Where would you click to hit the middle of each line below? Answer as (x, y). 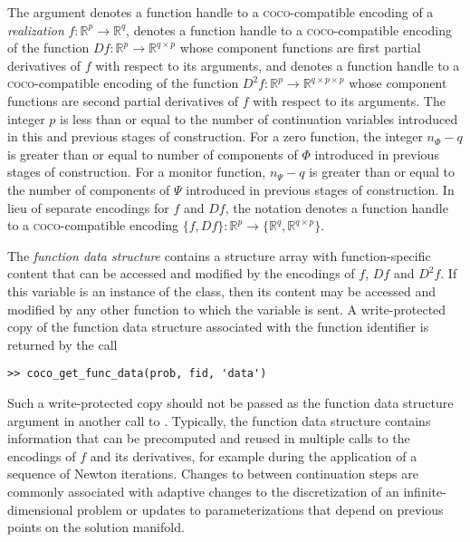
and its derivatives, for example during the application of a (254, 455)
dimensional (40, 509)
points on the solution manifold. (96, 527)
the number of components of (89, 189)
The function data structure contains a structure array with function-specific (219, 255)
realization (36, 29)
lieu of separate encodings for (88, 207)
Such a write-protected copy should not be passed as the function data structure (230, 402)
